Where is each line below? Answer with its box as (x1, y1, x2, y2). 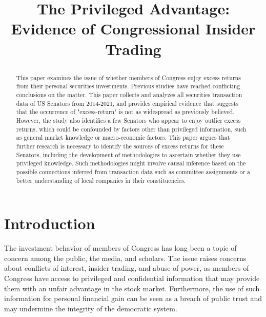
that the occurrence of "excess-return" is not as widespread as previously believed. (16, 107, 235, 116)
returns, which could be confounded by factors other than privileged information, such (16, 124, 247, 133)
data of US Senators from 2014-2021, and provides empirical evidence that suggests (16, 99, 238, 107)
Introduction (4, 213, 95, 234)
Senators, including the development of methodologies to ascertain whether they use (16, 150, 241, 159)
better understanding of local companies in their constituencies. (16, 176, 186, 184)
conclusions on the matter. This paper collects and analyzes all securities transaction (16, 90, 242, 99)
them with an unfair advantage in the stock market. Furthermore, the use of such (4, 283, 260, 293)
